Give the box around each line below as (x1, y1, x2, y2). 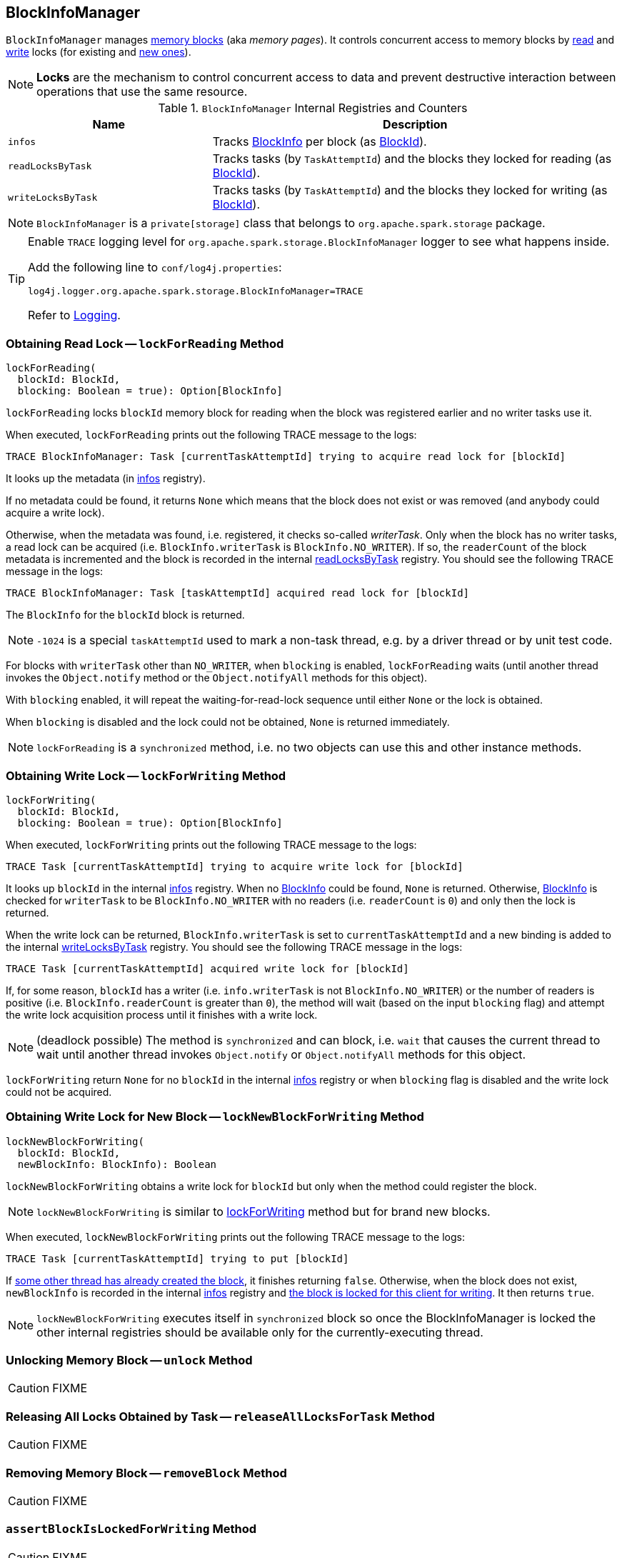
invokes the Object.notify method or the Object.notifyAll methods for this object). (6, 671, 428, 684)
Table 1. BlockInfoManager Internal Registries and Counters (158, 101, 468, 116)
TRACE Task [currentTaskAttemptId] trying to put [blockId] (6, 1252, 349, 1264)
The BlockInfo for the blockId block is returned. (6, 609, 245, 621)
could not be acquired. (6, 1085, 112, 1098)
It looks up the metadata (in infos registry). (6, 472, 206, 485)
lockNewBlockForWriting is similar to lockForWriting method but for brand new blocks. (36, 1204, 491, 1219)
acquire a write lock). (6, 506, 105, 519)
